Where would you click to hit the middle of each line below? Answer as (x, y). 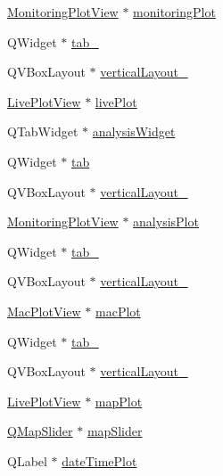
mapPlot (119, 401)
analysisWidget (134, 131)
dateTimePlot (99, 460)
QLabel (27, 460)
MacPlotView (44, 311)
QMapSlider (40, 431)
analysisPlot (166, 222)
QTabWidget (43, 131)
